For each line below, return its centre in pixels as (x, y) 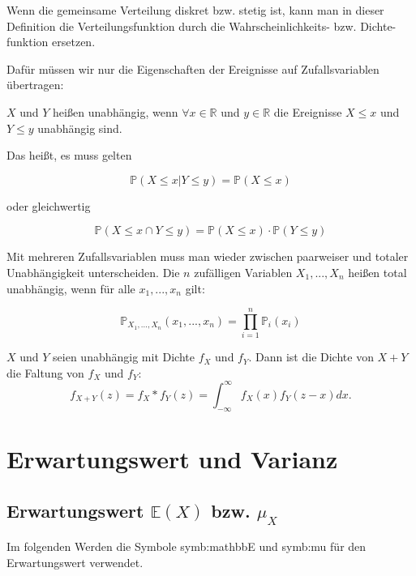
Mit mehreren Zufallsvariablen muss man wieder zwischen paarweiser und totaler (208, 256)
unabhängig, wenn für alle (71, 288)
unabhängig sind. (80, 128)
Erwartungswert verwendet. (75, 562)
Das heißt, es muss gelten (69, 155)
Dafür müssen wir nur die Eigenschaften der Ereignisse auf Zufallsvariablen (193, 68)
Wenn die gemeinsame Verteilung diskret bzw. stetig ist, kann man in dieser (195, 10)
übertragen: (35, 85)
